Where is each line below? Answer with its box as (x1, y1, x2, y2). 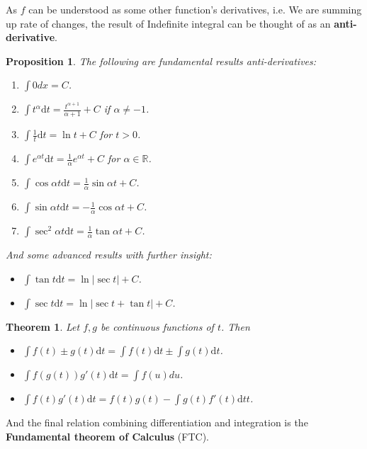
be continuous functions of (100, 319, 214, 334)
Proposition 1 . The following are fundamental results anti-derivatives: (6, 53, 317, 68)
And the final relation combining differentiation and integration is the (6, 415, 308, 430)
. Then (221, 319, 250, 334)
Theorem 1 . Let (6, 319, 80, 334)
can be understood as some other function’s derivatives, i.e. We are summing (28, 2, 362, 16)
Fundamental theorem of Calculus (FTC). (6, 429, 210, 444)
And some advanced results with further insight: (6, 247, 212, 262)
